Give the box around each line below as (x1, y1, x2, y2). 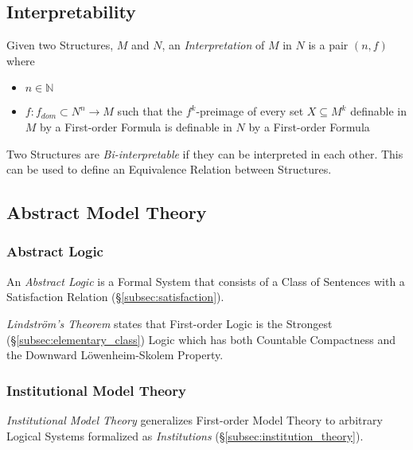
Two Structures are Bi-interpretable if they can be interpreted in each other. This (6, 145, 403, 162)
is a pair (308, 37, 349, 53)
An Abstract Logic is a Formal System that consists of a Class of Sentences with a (6, 272, 405, 289)
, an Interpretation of (162, 37, 265, 53)
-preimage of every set (196, 103, 304, 119)
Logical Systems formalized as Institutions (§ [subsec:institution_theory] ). (6, 427, 364, 444)
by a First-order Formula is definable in (40, 118, 232, 135)
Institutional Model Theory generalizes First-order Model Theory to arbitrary (6, 411, 383, 428)
